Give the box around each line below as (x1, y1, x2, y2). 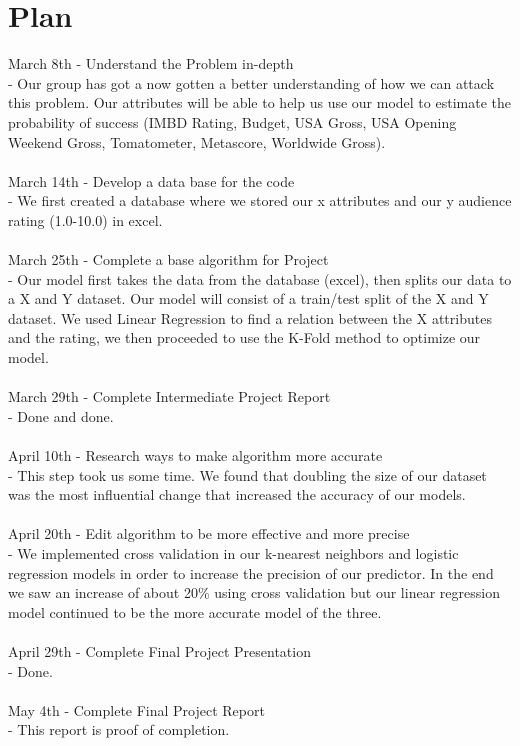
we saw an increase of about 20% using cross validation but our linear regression (8, 582, 500, 603)
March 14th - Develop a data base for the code (8, 170, 295, 191)
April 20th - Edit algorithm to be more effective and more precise (8, 523, 410, 544)
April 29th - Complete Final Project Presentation (8, 640, 311, 661)
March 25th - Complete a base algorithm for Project (8, 249, 329, 270)
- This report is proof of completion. (8, 719, 230, 740)
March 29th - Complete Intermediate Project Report (8, 386, 331, 407)
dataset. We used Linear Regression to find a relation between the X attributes (8, 307, 492, 328)
